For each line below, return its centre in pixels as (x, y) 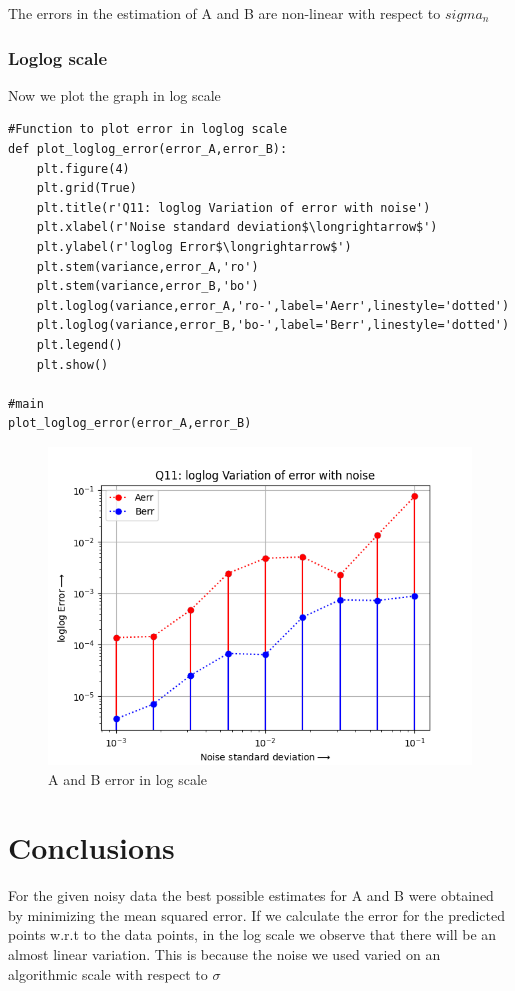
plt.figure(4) (83, 168)
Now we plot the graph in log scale (114, 94)
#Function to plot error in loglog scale (148, 129)
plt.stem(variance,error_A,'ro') (147, 266)
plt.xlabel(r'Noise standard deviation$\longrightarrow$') (237, 227)
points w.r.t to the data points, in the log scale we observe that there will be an (252, 934)
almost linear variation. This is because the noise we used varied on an (224, 954)
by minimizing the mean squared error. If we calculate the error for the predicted (257, 914)
